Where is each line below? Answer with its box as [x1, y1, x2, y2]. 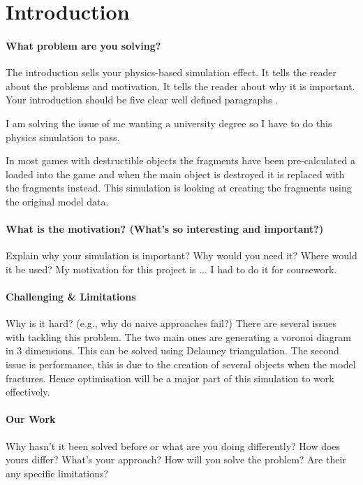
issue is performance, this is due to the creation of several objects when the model [6, 357, 356, 372]
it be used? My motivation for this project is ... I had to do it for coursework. [6, 261, 337, 276]
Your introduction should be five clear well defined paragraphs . [6, 92, 279, 107]
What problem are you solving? [6, 38, 161, 52]
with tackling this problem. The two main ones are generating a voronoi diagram [6, 329, 352, 344]
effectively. [6, 384, 50, 399]
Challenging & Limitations [6, 289, 136, 304]
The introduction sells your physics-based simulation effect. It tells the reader [6, 65, 336, 80]
